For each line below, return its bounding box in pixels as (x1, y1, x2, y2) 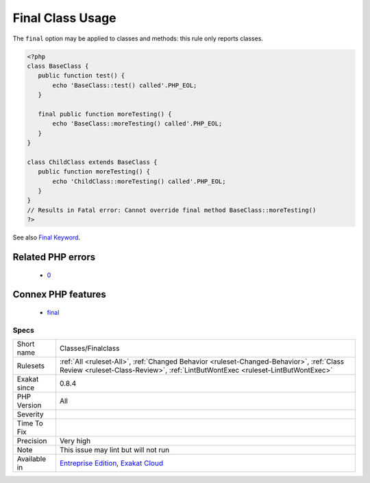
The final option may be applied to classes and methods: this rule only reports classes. (12, 34, 264, 43)
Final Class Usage (12, 10, 116, 25)
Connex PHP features (12, 289, 106, 301)
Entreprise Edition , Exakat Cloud (59, 458, 164, 468)
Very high (59, 436, 91, 446)
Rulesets (16, 361, 45, 370)
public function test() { (38, 72, 125, 80)
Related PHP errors (12, 251, 96, 263)
